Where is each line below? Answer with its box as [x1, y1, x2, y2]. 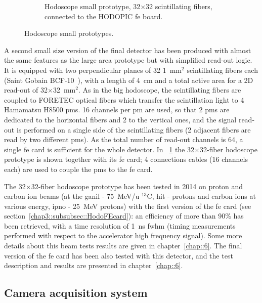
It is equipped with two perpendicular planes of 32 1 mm [4, 64, 182, 75]
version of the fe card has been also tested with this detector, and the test [4, 250, 233, 261]
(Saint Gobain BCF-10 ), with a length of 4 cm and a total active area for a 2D [4, 74, 253, 85]
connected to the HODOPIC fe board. [45, 11, 163, 21]
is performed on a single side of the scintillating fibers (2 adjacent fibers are [16, 124, 251, 135]
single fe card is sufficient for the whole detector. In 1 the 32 [4, 144, 194, 154]
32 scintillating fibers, [146, 1, 212, 11]
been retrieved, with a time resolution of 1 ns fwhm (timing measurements [4, 220, 236, 231]
